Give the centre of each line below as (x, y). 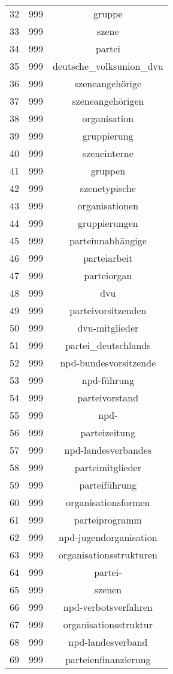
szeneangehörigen (108, 101)
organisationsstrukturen (108, 555)
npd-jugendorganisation (108, 537)
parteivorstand (108, 397)
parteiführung (108, 485)
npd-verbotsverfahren (108, 607)
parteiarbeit (108, 258)
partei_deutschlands (108, 345)
